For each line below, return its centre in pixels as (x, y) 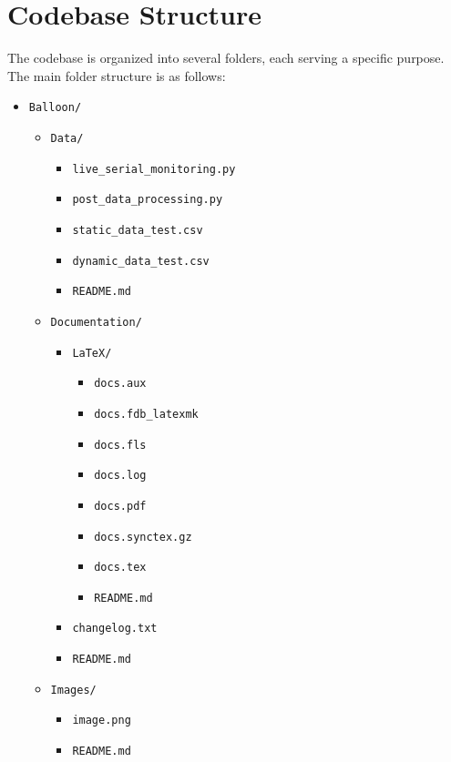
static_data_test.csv (138, 230)
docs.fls (120, 445)
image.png (102, 721)
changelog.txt (115, 629)
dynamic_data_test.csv (141, 261)
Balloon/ (55, 108)
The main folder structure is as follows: (117, 75)
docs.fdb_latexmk (146, 414)
